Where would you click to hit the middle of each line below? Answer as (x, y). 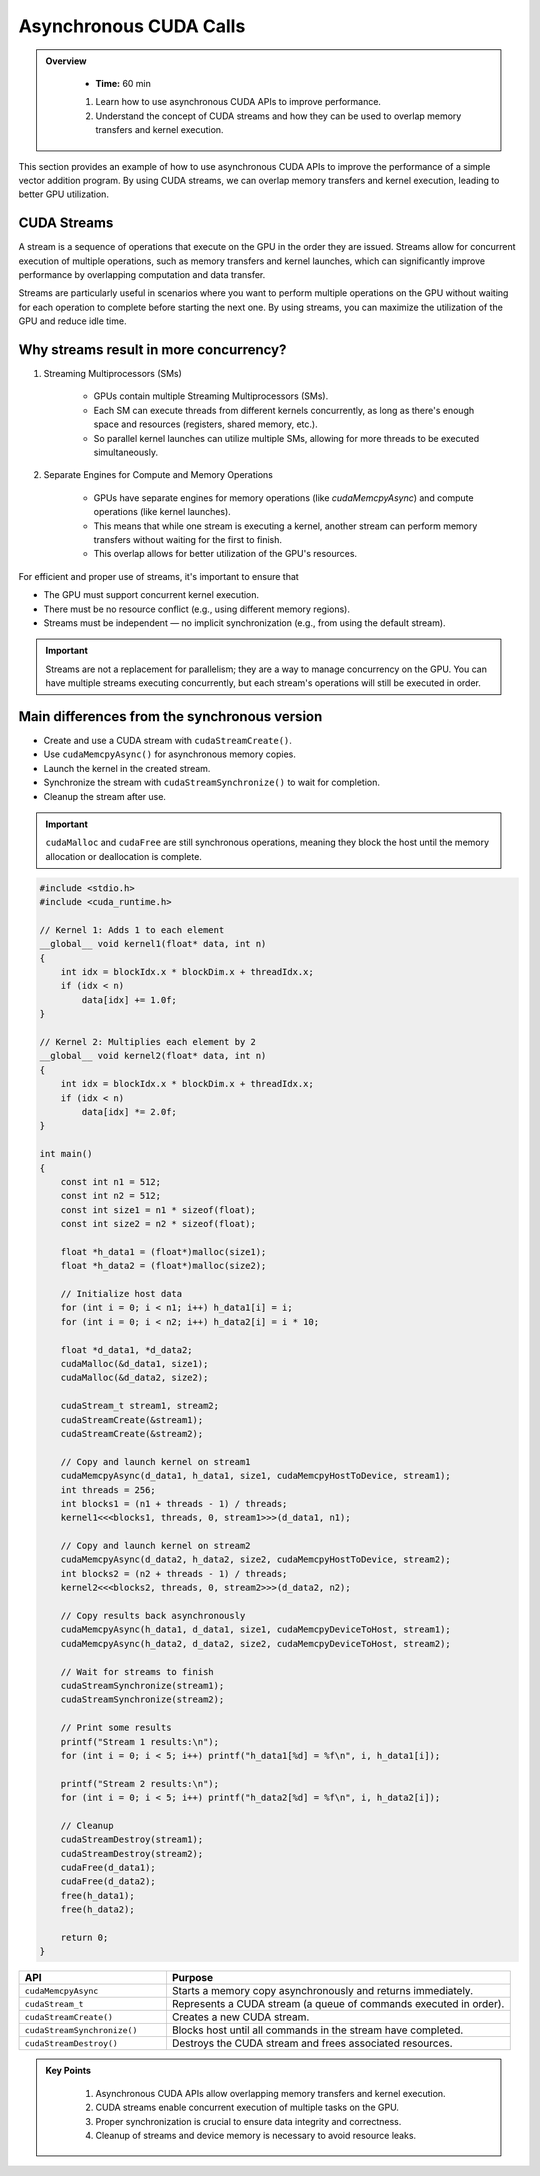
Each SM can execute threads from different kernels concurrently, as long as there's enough (284, 410)
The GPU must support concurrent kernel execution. (151, 595)
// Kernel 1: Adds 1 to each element (132, 929)
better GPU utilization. (64, 194)
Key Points (68, 2071)
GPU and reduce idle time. (72, 321)
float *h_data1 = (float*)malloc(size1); (163, 1251)
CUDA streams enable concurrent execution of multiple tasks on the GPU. (247, 2107)
